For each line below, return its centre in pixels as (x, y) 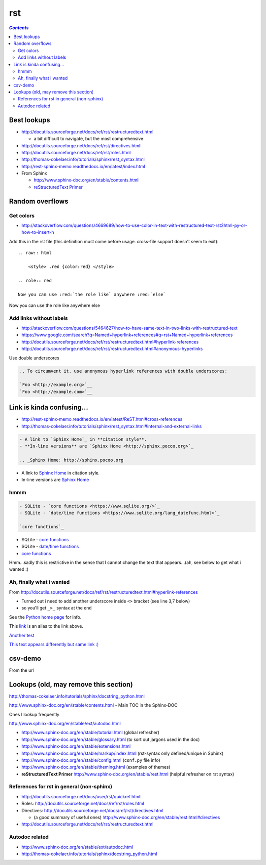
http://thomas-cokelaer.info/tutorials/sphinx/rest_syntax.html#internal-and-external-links (112, 426)
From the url (21, 670)
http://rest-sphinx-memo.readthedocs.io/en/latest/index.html (83, 166)
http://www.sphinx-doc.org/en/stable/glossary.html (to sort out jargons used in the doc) (111, 739)
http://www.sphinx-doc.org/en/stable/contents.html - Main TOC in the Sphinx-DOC (93, 705)
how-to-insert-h (38, 232)
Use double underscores (34, 358)
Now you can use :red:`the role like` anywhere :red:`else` (92, 294)
